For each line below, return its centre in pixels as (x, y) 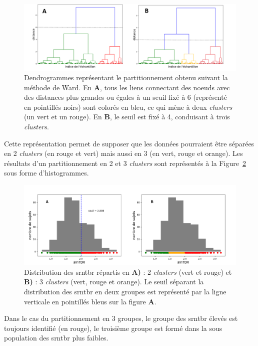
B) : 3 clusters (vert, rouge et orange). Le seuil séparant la (114, 282)
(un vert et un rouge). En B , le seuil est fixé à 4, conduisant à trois (127, 117)
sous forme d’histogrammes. (46, 173)
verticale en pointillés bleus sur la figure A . (90, 301)
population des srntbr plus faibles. (56, 338)
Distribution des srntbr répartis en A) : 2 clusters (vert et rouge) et (128, 272)
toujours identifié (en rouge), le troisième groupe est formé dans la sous (113, 328)
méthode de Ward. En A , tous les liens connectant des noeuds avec (127, 87)
